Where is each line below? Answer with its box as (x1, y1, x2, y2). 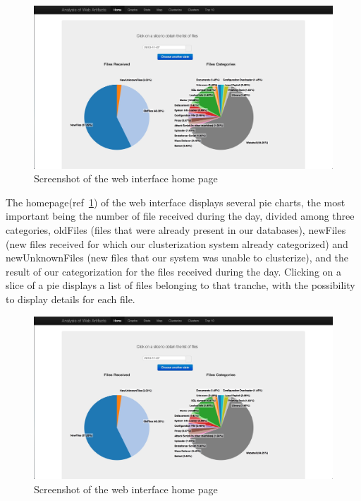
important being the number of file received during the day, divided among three (6, 208, 355, 223)
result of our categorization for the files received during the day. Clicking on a (6, 264, 342, 278)
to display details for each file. (6, 291, 135, 306)
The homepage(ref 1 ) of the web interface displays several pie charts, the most (6, 194, 345, 209)
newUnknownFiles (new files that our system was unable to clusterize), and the (6, 250, 349, 265)
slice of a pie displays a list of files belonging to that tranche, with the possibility (6, 278, 355, 293)
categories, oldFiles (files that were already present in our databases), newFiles (6, 223, 346, 237)
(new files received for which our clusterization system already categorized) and (6, 236, 348, 251)
